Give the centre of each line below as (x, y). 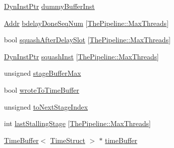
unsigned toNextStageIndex (46, 106)
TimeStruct (68, 140)
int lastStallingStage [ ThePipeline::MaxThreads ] (78, 123)
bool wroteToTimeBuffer (42, 89)
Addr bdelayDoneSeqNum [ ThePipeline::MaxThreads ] (87, 23)
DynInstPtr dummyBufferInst (50, 6)
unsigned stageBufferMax (43, 73)
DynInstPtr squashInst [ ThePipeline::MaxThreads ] (82, 56)
